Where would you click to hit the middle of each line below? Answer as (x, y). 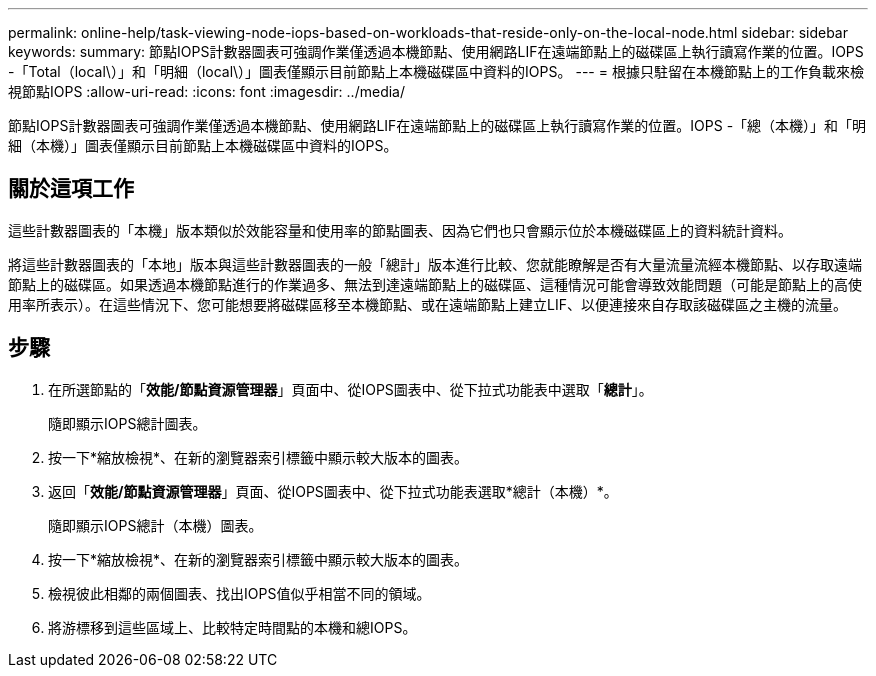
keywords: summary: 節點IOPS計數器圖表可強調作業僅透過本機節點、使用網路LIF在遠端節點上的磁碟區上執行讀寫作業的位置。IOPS (436, 51)
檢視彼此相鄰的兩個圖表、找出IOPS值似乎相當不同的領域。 (239, 593)
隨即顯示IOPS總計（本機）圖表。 (155, 525)
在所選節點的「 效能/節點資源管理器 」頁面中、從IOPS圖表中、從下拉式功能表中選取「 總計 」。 (350, 389)
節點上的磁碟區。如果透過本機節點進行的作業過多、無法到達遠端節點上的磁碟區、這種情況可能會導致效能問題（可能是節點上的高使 (435, 284)
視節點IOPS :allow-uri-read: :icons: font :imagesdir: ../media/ (206, 91)
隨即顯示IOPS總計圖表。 (127, 423)
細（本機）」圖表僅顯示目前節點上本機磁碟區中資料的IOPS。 (203, 145)
